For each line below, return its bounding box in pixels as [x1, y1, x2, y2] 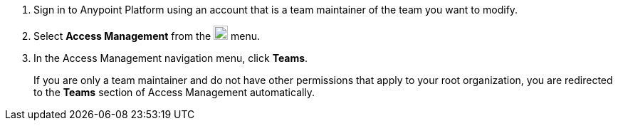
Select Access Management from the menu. [33, 30, 260, 42]
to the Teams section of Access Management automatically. [33, 86, 315, 98]
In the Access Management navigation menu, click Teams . [33, 52, 308, 64]
